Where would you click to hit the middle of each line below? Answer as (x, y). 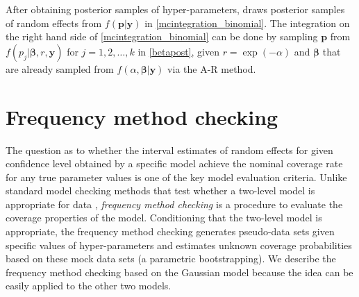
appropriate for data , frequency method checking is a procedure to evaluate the (174, 204)
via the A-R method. (212, 68)
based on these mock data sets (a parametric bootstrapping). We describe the (171, 258)
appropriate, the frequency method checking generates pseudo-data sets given (170, 231)
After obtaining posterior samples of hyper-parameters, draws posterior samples (175, 9)
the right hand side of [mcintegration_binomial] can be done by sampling (162, 36)
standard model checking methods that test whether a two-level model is (160, 190)
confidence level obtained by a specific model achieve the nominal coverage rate (174, 163)
